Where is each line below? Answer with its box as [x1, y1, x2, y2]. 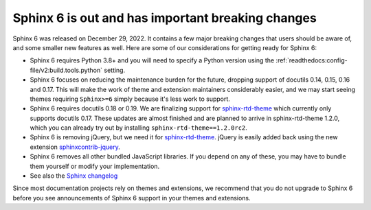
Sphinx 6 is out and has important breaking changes [12, 10, 317, 25]
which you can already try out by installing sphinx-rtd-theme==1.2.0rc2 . [30, 124, 247, 132]
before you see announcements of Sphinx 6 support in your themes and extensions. [12, 194, 251, 202]
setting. [104, 66, 126, 74]
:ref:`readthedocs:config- [276, 56, 348, 65]
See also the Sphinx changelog [30, 172, 118, 180]
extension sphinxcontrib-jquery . [30, 143, 120, 151]
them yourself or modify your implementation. [30, 162, 160, 170]
